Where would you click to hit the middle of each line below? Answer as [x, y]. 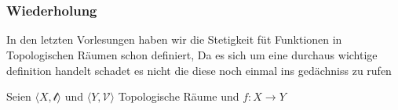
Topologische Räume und [179, 96]
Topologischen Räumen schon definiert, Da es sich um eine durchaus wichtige [192, 55]
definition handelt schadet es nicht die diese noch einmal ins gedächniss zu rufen [199, 70]
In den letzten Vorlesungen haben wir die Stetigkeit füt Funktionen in [174, 39]
